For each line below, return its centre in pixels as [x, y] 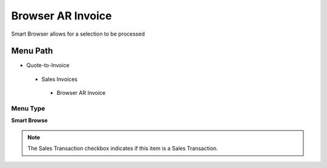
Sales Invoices [60, 79]
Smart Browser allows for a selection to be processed [78, 34]
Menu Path [32, 51]
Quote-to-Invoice [48, 65]
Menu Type [28, 108]
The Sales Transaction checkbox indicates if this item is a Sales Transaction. [123, 149]
